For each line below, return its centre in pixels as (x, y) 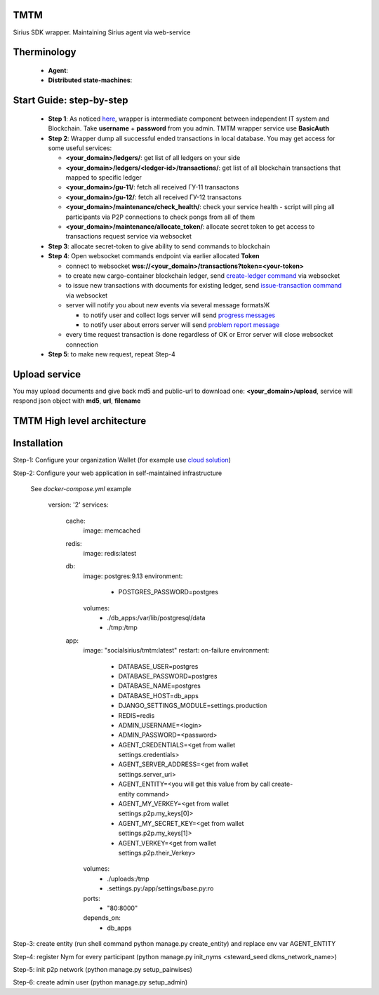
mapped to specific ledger (104, 178)
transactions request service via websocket (129, 236)
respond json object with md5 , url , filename (77, 401)
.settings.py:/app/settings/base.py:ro (160, 888)
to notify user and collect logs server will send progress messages (179, 315)
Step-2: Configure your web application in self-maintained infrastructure (118, 473)
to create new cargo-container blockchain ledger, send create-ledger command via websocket (203, 275)
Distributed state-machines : (90, 80)
